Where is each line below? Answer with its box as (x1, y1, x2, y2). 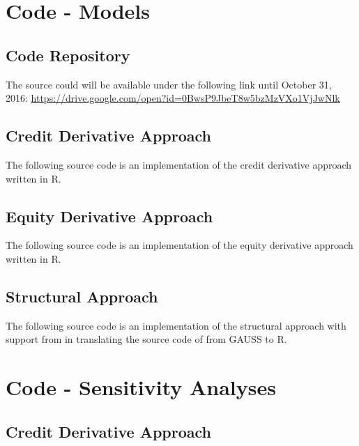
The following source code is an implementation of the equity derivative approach (6, 238, 353, 252)
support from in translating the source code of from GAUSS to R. (6, 332, 287, 346)
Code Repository (6, 44, 130, 66)
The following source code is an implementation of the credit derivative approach (6, 157, 352, 171)
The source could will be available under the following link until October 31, (6, 77, 332, 91)
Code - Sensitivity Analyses (6, 373, 276, 401)
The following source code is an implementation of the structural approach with (6, 318, 346, 332)
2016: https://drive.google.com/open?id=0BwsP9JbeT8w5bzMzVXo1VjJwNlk (6, 91, 340, 105)
